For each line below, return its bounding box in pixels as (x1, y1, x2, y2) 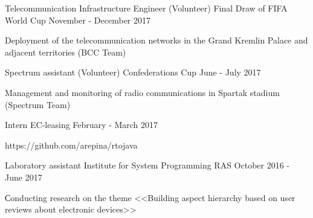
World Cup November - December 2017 (5, 13, 151, 26)
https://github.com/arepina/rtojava (5, 138, 138, 151)
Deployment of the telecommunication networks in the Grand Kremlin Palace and (5, 34, 308, 46)
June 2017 (5, 170, 42, 183)
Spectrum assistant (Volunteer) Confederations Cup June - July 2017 (5, 66, 261, 79)
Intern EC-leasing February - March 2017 (5, 118, 158, 131)
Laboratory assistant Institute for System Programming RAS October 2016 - (5, 159, 290, 172)
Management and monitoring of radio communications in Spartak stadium (5, 86, 280, 98)
